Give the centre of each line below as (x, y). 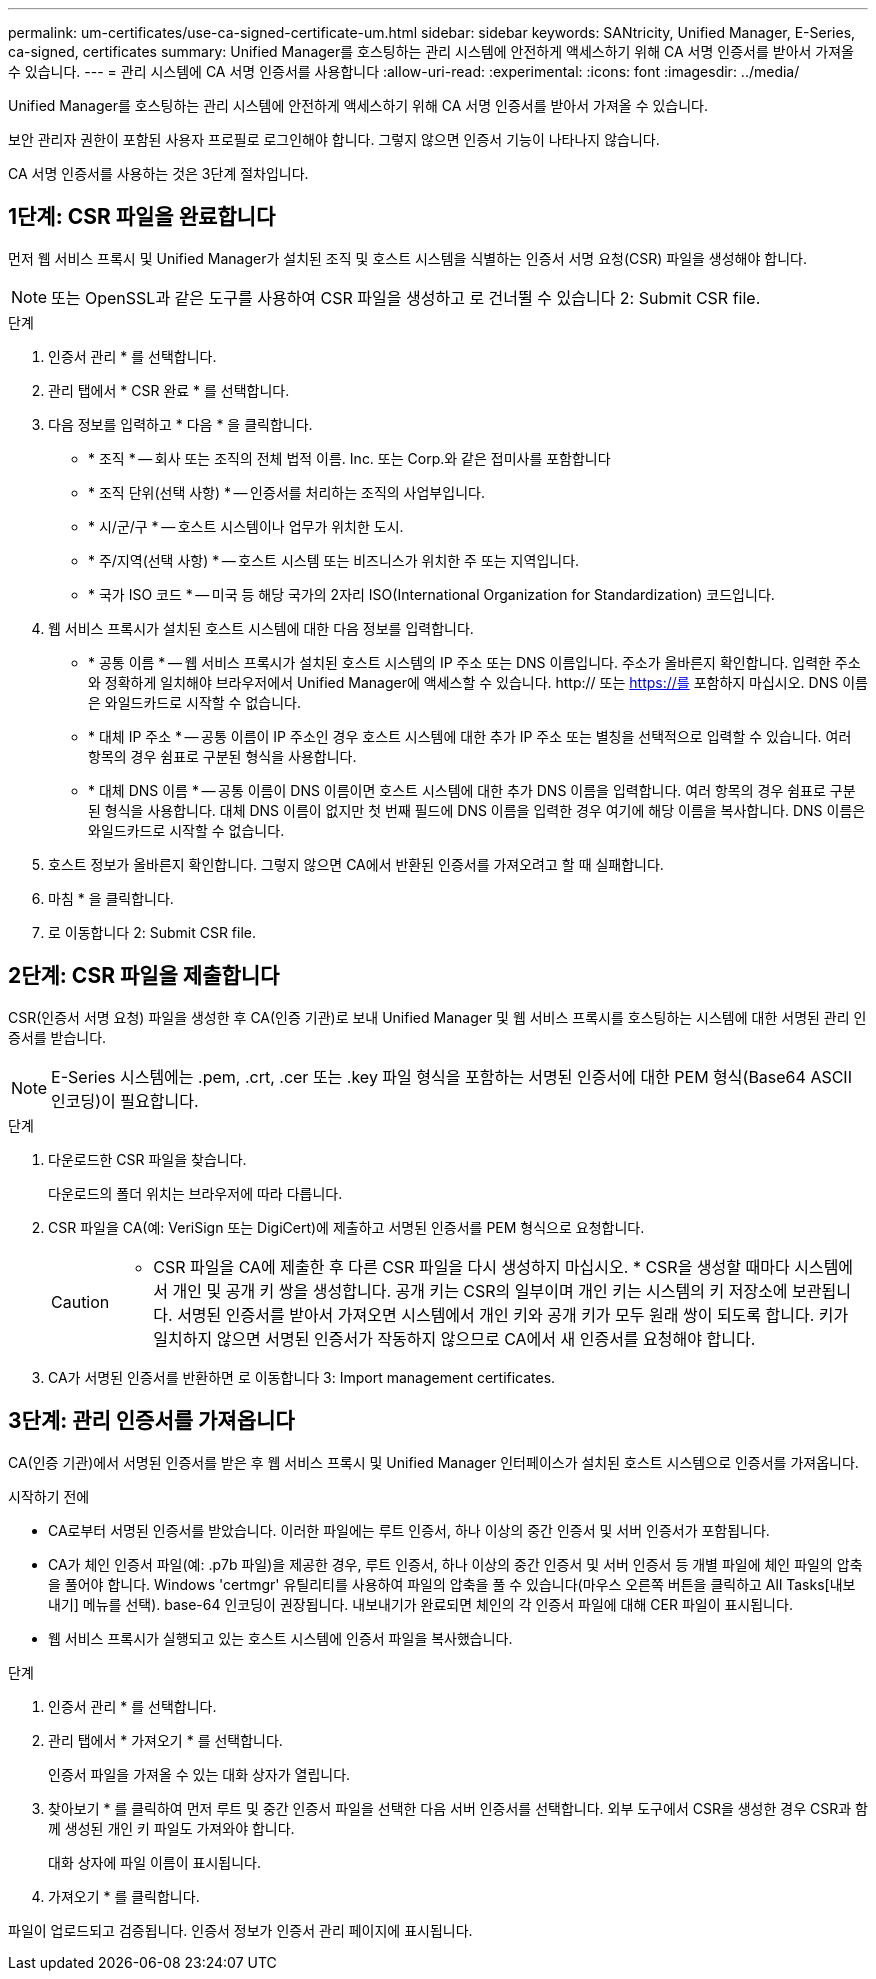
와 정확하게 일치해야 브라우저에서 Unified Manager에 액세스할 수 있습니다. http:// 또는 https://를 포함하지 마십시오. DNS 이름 (478, 682)
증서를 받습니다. (57, 1037)
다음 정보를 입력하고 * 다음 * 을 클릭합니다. (180, 424)
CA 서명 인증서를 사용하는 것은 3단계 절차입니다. (158, 173)
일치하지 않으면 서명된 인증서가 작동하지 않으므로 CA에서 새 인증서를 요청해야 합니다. (454, 1338)
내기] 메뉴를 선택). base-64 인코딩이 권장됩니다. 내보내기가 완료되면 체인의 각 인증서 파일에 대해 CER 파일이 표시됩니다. (420, 1604)
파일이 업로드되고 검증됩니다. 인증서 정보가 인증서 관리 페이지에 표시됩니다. (240, 1930)
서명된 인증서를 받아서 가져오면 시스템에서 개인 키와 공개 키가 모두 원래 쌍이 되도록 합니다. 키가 (513, 1314)
